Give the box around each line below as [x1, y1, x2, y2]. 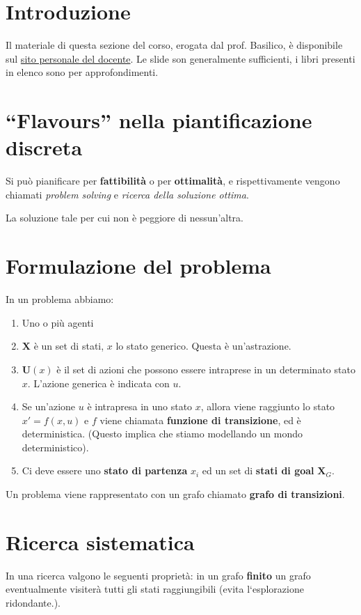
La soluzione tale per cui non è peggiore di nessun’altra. [6, 210, 243, 225]
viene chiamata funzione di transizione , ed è [99, 412, 301, 427]
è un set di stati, [33, 338, 104, 353]
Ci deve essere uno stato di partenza [22, 463, 188, 478]
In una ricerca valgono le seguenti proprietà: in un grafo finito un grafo [6, 568, 311, 582]
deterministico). [22, 439, 89, 454]
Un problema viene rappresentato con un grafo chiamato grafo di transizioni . [6, 487, 345, 501]
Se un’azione [22, 399, 76, 414]
